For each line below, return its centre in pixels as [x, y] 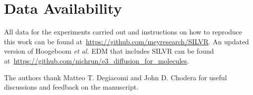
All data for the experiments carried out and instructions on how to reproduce [123, 32]
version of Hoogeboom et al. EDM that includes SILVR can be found [109, 51]
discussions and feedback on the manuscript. [71, 87]
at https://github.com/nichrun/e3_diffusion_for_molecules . [96, 60]
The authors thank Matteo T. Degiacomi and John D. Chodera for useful [116, 77]
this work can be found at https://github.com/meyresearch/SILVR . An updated [126, 41]
